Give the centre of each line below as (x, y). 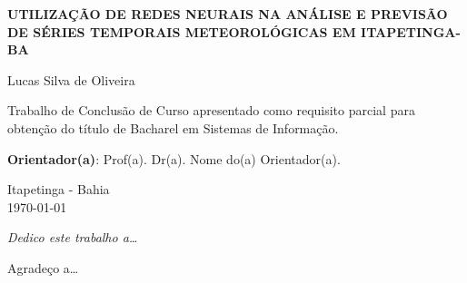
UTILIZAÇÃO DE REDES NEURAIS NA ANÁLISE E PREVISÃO (228, 14)
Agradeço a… (43, 267)
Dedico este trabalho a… (73, 237)
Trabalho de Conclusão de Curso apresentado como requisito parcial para (211, 110)
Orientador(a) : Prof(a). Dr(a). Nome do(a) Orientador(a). (174, 158)
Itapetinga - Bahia (59, 189)
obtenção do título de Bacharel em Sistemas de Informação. (173, 127)
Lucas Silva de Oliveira (71, 79)
